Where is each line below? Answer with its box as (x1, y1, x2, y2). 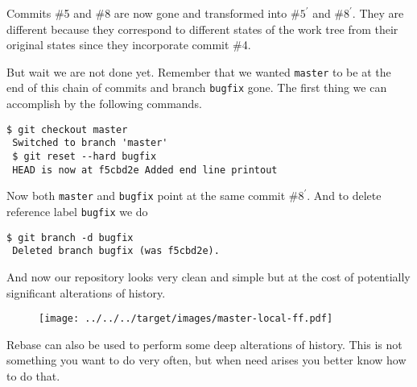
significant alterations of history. (6, 284, 166, 301)
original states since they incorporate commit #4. (6, 36, 251, 53)
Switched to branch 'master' (12, 137, 168, 149)
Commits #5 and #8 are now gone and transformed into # (6, 5, 300, 21)
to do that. (6, 367, 60, 384)
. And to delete (307, 187, 382, 204)
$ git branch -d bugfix (6, 231, 134, 243)
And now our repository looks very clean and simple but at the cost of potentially (6, 268, 411, 285)
